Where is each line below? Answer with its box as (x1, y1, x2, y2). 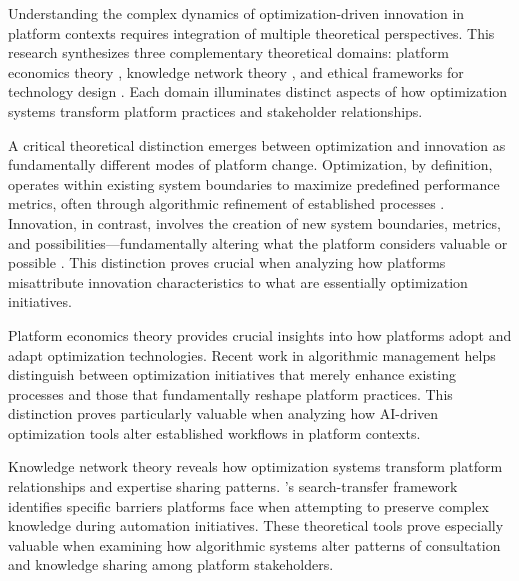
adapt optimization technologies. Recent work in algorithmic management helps (8, 344, 496, 365)
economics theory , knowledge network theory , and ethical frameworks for (8, 61, 464, 82)
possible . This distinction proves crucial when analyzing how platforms (8, 252, 446, 273)
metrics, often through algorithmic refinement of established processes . (8, 193, 445, 214)
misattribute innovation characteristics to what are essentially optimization (8, 271, 468, 292)
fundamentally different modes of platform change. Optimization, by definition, (8, 154, 493, 175)
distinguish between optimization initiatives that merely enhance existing (8, 364, 456, 385)
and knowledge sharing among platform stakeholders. (8, 554, 334, 575)
